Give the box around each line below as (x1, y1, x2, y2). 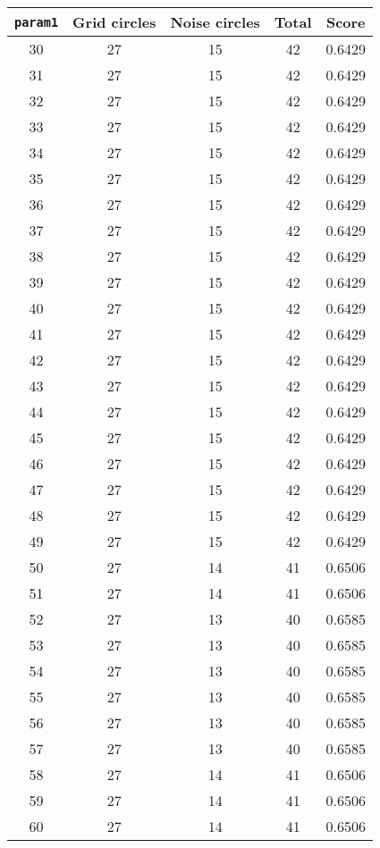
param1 (14, 14, 59, 29)
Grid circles (72, 12, 156, 32)
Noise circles (170, 12, 260, 32)
